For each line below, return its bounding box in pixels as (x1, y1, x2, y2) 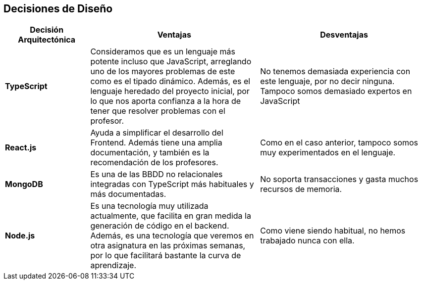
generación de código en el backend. (90, 221, 229, 231)
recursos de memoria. (260, 184, 342, 194)
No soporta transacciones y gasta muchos (260, 174, 419, 185)
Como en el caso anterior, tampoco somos (260, 138, 419, 148)
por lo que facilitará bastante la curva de (90, 250, 241, 261)
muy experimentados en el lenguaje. (260, 147, 396, 158)
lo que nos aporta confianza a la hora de (90, 96, 241, 106)
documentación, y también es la (90, 147, 210, 158)
